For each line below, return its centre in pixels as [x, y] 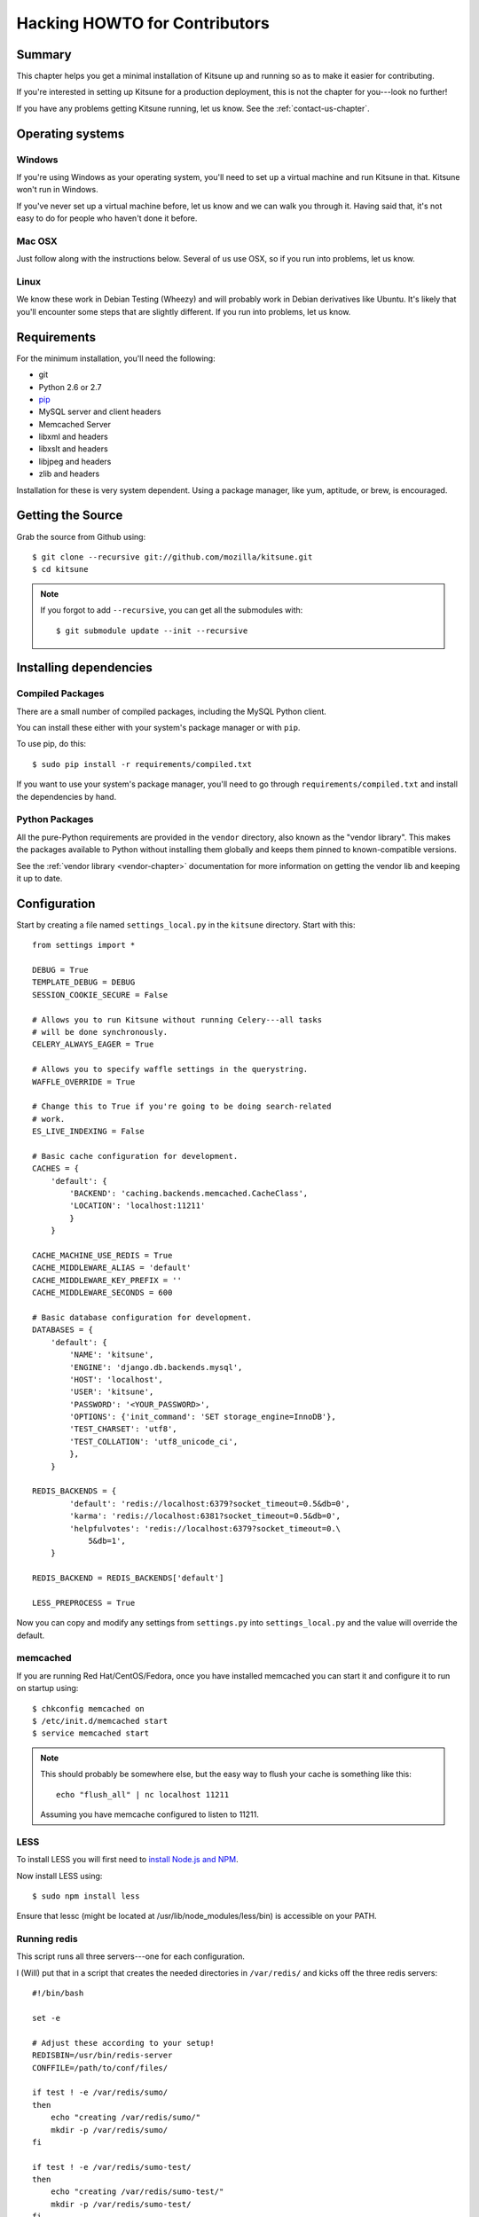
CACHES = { [56, 1169]
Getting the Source [70, 516]
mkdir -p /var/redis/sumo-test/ [121, 2204]
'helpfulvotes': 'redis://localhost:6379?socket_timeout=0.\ [205, 1528]
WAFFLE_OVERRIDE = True [84, 1081]
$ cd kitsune [60, 569]
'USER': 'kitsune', [112, 1392]
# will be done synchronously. [100, 1032]
